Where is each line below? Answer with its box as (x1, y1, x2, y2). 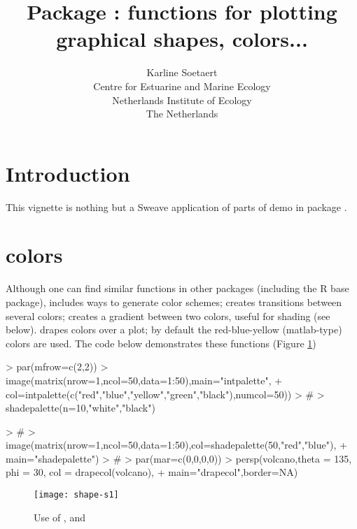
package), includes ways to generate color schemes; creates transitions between (6, 294, 342, 309)
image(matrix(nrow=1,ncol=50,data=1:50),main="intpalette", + (6, 372, 283, 387)
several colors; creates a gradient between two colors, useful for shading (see (6, 308, 330, 323)
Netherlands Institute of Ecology (112, 92, 252, 107)
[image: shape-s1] (34, 490, 119, 500)
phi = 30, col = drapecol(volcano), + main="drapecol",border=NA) (6, 465, 298, 479)
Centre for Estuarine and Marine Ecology (93, 78, 271, 93)
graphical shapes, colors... (56, 24, 308, 53)
